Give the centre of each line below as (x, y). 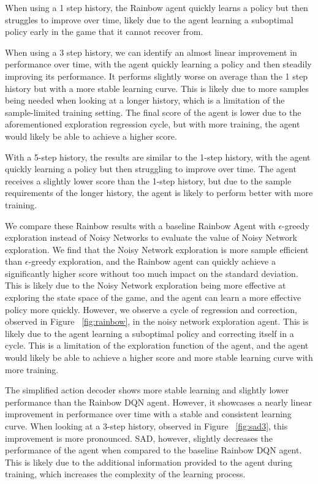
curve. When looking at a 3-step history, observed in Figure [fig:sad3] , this (146, 426)
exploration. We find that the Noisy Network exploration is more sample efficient (157, 249)
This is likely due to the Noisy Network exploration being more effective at (146, 285)
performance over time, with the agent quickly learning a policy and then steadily (158, 64)
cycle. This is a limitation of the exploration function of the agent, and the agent (157, 345)
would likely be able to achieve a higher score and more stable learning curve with (159, 357)
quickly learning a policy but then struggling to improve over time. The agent (151, 169)
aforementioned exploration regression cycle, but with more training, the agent (153, 124)
